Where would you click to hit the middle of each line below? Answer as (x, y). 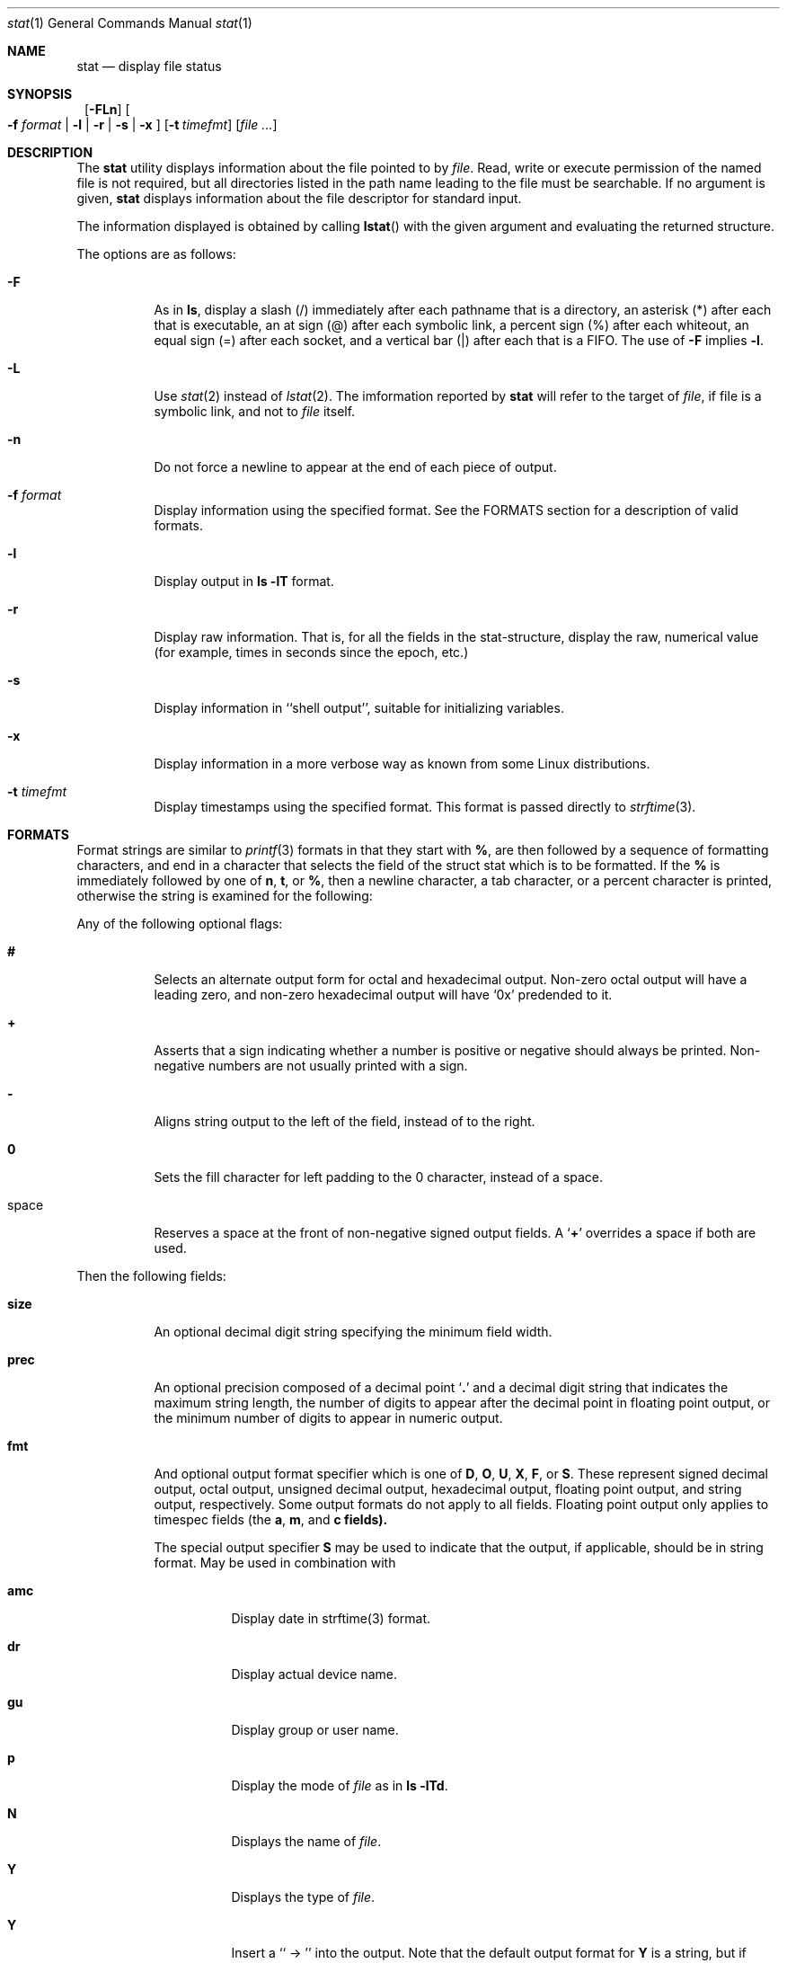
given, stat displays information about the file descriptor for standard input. (299, 198)
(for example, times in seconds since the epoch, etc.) (311, 652)
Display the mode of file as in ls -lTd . (340, 1785)
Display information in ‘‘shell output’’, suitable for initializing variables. (359, 708)
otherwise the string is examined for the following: (225, 896)
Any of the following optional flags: (180, 924)
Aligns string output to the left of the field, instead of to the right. (345, 1121)
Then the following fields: (151, 1276)
